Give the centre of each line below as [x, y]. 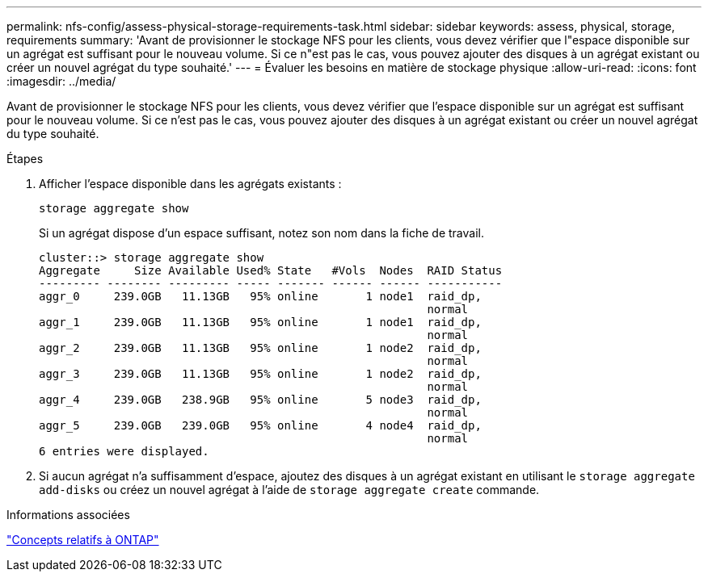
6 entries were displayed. [124, 451]
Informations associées [68, 515]
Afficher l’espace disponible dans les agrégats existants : [190, 184]
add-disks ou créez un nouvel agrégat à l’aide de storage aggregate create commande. [289, 490]
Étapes [25, 159]
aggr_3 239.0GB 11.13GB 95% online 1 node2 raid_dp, [260, 374]
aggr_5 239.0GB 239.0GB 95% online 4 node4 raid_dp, [260, 425]
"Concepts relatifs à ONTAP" [83, 540]
